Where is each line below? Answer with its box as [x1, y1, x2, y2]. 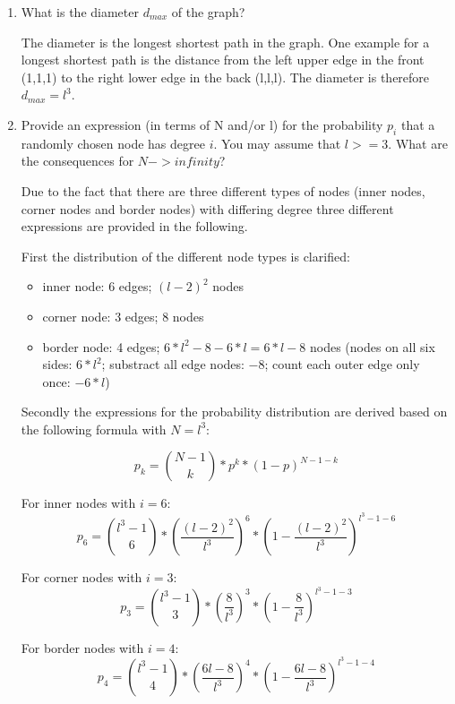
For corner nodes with [21, 568, 142, 587]
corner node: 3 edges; [42, 306, 159, 325]
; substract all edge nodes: [101, 355, 245, 373]
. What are [388, 133, 448, 152]
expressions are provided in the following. [21, 217, 248, 236]
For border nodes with [21, 638, 144, 657]
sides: [42, 355, 73, 373]
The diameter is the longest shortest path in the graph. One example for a [21, 32, 430, 51]
